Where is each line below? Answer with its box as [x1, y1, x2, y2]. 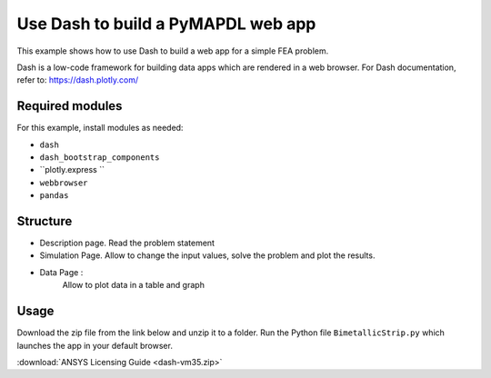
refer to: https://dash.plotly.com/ [16, 75, 139, 85]
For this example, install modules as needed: [16, 123, 184, 134]
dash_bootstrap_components [39, 153, 160, 163]
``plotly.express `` [39, 164, 105, 175]
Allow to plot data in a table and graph [62, 280, 205, 291]
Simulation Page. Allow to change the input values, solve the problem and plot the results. [39, 250, 376, 261]
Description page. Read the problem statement [39, 237, 215, 249]
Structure [16, 214, 73, 229]
